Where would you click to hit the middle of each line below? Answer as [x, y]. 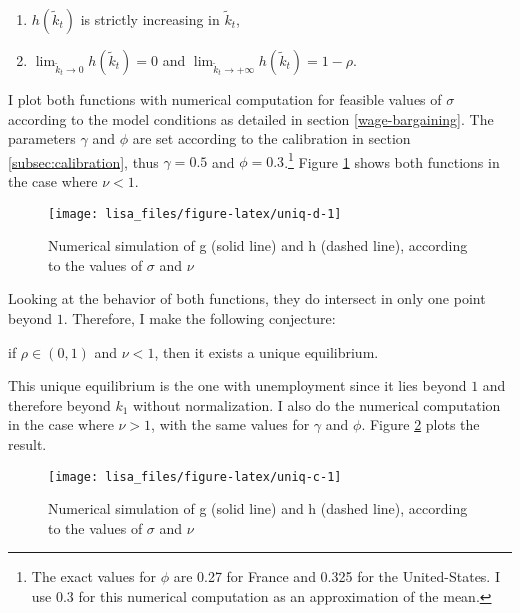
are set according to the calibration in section [271, 138]
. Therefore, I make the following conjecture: [199, 318]
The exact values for [93, 576]
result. [27, 444]
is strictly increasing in [150, 19]
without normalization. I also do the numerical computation [317, 404]
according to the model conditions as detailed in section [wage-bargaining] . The [251, 118]
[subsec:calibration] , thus [83, 161]
